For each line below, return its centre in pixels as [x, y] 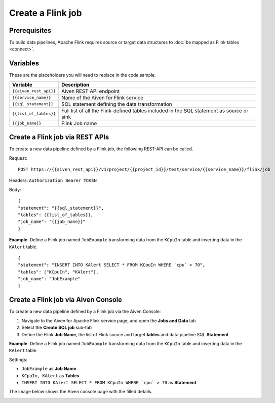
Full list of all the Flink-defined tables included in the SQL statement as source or [155, 110]
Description [76, 85]
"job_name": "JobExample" [49, 279]
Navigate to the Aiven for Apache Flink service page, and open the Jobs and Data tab [109, 320]
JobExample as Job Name [49, 369]
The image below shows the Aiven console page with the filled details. [81, 392]
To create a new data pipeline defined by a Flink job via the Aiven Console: [85, 312]
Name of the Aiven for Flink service [102, 97]
